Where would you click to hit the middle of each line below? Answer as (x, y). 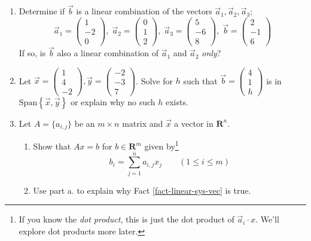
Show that (52, 146)
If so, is (32, 53)
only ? (211, 53)
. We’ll (267, 219)
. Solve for (154, 80)
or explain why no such (113, 101)
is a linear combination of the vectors (144, 11)
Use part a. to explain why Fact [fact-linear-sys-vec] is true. (142, 190)
